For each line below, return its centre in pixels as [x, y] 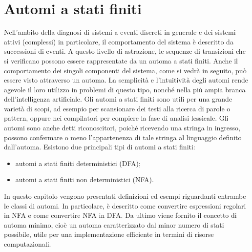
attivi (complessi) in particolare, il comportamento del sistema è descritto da [119, 41]
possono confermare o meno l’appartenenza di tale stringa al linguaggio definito [123, 137]
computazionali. [28, 244]
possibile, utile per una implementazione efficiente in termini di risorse [109, 234]
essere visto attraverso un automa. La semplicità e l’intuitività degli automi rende [126, 80]
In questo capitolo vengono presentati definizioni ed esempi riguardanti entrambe [125, 196]
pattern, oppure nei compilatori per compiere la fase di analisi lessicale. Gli [116, 118]
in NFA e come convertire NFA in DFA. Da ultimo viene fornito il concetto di [120, 215]
